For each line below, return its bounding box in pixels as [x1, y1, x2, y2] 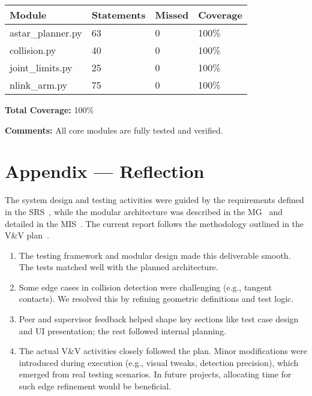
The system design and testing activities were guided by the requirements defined [5, 194, 304, 206]
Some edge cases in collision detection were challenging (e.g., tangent [19, 280, 272, 293]
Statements [91, 8, 146, 22]
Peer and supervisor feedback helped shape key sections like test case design [19, 313, 299, 325]
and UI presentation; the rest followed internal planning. [19, 324, 227, 337]
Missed [155, 8, 189, 22]
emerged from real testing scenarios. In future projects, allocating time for [19, 368, 292, 380]
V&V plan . [5, 229, 49, 241]
